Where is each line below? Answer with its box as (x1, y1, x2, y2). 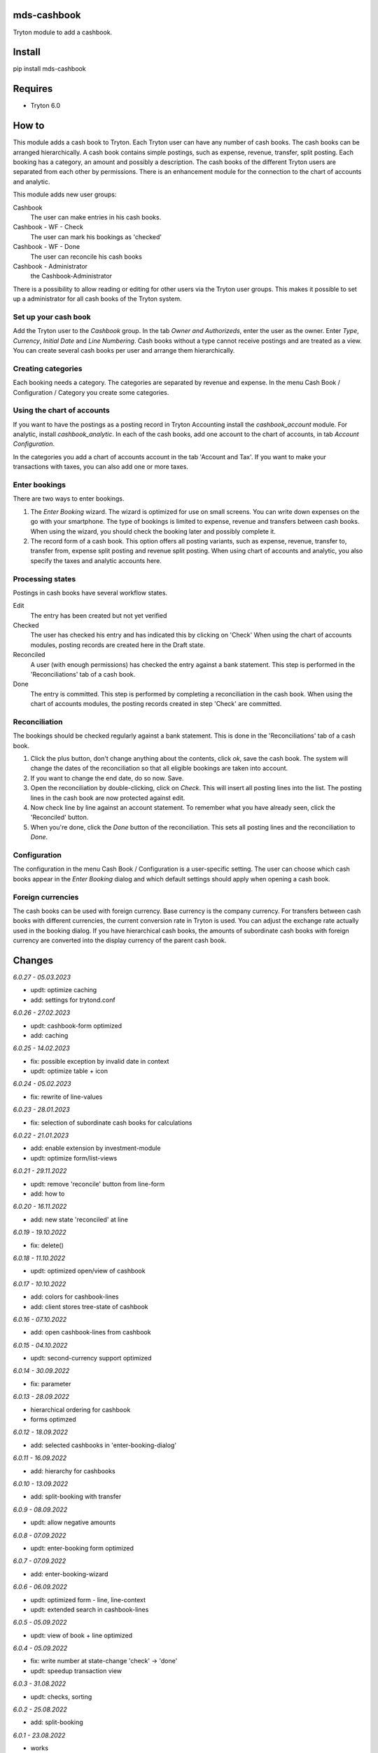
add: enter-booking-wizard (30, 1569, 108, 1578)
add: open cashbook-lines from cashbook (30, 1328, 151, 1336)
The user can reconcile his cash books (30, 252, 143, 261)
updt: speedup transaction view (30, 1666, 122, 1675)
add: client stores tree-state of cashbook (30, 1302, 148, 1311)
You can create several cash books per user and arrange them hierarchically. (13, 346, 235, 355)
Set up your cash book (13, 312, 91, 322)
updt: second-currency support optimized (30, 1354, 152, 1362)
